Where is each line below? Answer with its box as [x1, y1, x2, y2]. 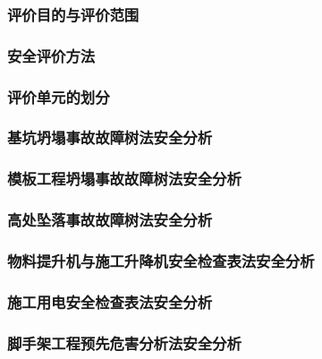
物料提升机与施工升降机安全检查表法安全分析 [7, 249, 315, 271]
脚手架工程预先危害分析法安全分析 [7, 331, 241, 354]
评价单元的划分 [7, 85, 110, 107]
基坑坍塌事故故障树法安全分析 [7, 126, 213, 149]
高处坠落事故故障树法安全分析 [7, 209, 213, 231]
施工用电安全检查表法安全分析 [7, 290, 213, 312]
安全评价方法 [7, 44, 96, 66]
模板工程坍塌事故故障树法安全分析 [7, 167, 241, 190]
